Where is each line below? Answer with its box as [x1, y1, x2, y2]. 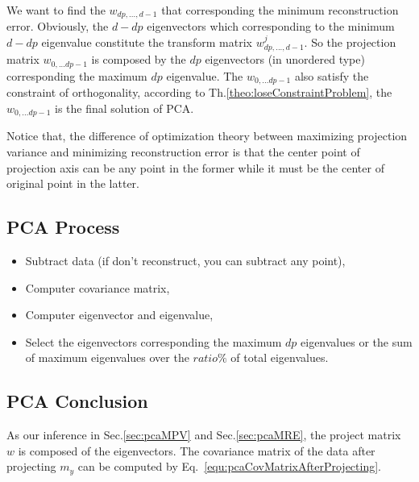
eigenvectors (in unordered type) [205, 51, 365, 68]
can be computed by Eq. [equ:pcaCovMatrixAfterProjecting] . [77, 458, 381, 475]
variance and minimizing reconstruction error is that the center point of [6, 143, 360, 160]
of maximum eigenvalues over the [25, 349, 189, 366]
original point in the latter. [6, 175, 140, 192]
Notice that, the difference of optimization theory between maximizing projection [6, 127, 408, 144]
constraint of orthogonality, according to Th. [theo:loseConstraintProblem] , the [6, 84, 392, 101]
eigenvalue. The [166, 67, 243, 84]
